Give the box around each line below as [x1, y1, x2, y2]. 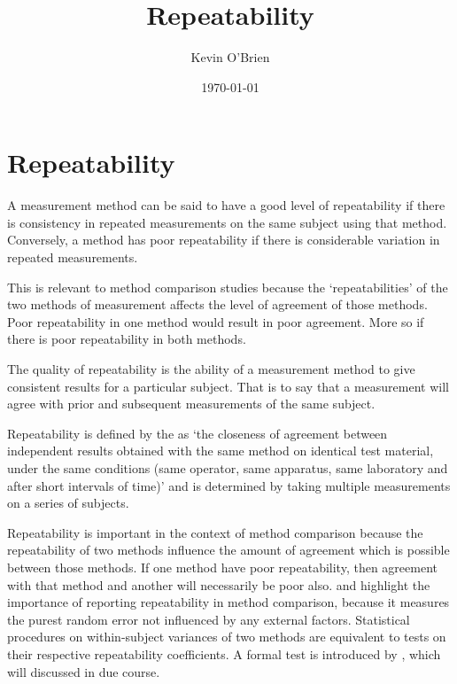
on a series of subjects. [7, 494, 129, 512]
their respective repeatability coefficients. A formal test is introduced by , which [7, 644, 441, 663]
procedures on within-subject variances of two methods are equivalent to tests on [7, 627, 446, 646]
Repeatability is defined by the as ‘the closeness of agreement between [7, 424, 388, 442]
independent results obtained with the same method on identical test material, [7, 441, 434, 460]
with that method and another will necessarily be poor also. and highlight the [7, 575, 430, 594]
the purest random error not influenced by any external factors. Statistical [7, 610, 410, 628]
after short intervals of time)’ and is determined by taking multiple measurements [7, 476, 451, 494]
